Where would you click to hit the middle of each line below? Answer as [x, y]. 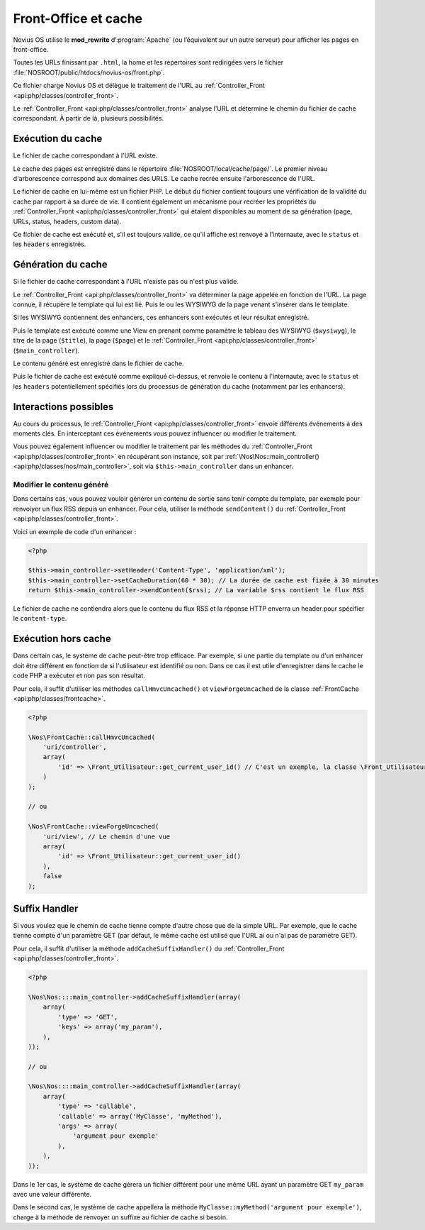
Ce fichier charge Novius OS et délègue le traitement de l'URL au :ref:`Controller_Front [139, 86]
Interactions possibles [63, 407]
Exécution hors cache [62, 639]
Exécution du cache [58, 139]
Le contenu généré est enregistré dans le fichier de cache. [98, 363]
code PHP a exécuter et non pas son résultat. [79, 676]
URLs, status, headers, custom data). [67, 221]
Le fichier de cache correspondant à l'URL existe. [85, 155]
